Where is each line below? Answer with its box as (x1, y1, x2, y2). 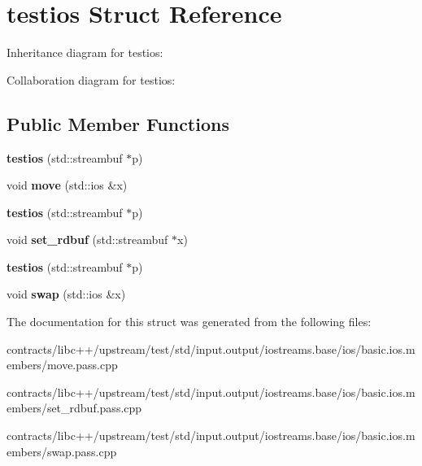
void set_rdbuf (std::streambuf (7, 231, 168, 248)
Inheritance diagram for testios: (7, 44, 163, 61)
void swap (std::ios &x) (7, 285, 126, 303)
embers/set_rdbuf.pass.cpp (7, 399, 142, 416)
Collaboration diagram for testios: (7, 71, 176, 88)
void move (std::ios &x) (7, 176, 128, 194)
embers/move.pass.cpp (7, 356, 118, 373)
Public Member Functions (7, 111, 229, 136)
